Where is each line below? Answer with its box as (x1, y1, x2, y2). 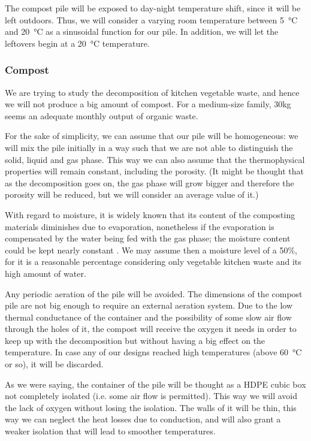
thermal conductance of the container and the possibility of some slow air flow (5, 310, 292, 323)
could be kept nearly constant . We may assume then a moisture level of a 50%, (5, 243, 298, 256)
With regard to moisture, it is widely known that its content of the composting (5, 208, 295, 220)
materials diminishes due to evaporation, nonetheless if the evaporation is (5, 220, 274, 232)
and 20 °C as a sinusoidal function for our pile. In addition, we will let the (5, 25, 279, 38)
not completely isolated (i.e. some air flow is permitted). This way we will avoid (5, 389, 297, 402)
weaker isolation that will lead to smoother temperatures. (5, 425, 216, 437)
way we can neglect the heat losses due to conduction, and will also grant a (5, 413, 281, 425)
